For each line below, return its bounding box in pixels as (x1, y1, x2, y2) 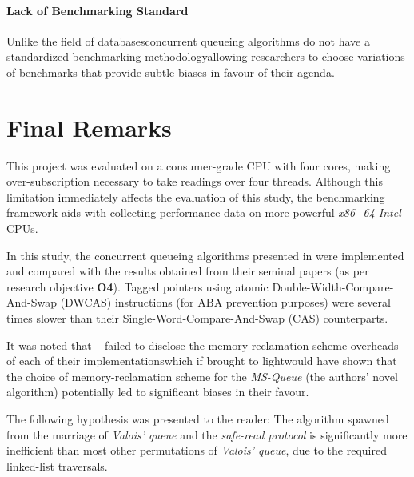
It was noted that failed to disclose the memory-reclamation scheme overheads (6, 336, 399, 353)
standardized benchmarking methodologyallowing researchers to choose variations (6, 48, 405, 65)
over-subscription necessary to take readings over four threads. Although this (6, 173, 383, 190)
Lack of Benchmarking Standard (6, 2, 189, 18)
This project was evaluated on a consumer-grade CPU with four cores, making (6, 157, 391, 174)
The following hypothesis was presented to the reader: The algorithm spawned (6, 411, 389, 427)
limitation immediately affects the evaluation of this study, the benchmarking (6, 188, 385, 205)
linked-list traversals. (6, 457, 108, 474)
